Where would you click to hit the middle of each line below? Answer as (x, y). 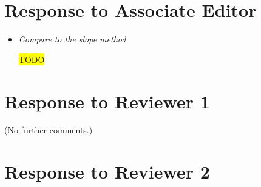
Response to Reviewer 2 (107, 172)
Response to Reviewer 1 (107, 101)
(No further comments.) (49, 130)
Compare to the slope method (72, 39)
